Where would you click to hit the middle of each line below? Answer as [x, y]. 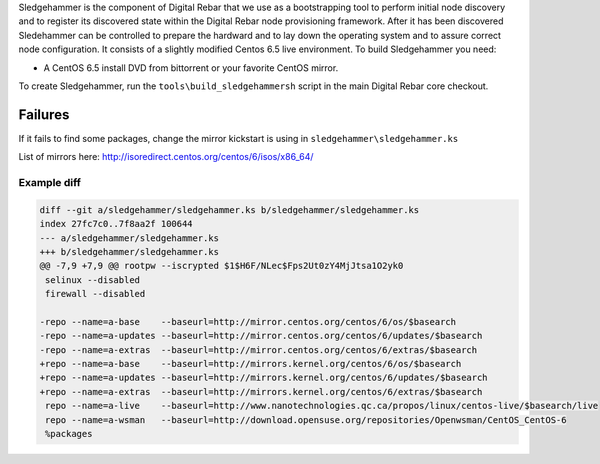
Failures [44, 114]
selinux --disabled [92, 279]
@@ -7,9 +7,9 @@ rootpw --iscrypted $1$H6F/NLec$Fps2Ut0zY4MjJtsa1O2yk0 [221, 266]
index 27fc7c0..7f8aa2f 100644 [116, 224]
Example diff [50, 183]
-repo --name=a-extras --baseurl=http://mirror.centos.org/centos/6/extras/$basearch [258, 349]
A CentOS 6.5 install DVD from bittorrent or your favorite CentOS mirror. [191, 67]
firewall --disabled [95, 294]
